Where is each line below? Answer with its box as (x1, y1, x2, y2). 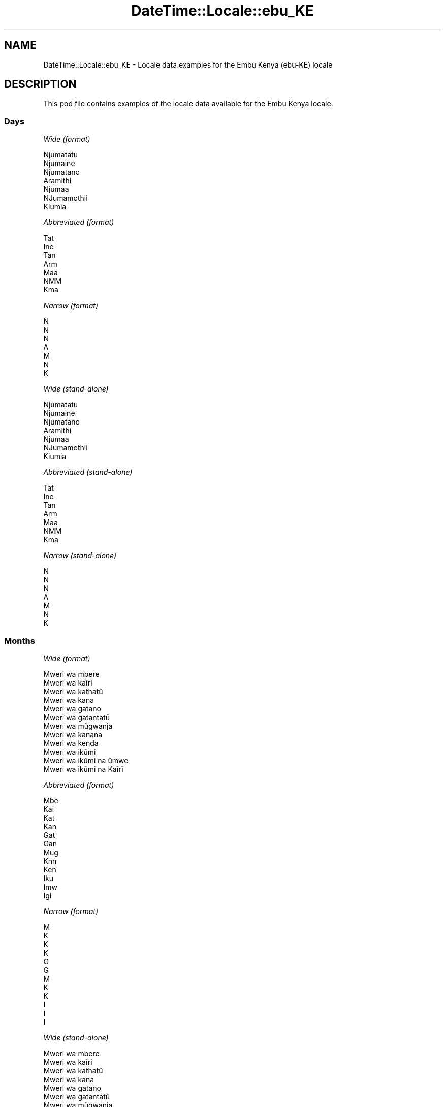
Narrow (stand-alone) (43, 551, 117, 560)
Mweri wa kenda (43, 738, 99, 747)
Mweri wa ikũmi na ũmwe (43, 756, 129, 765)
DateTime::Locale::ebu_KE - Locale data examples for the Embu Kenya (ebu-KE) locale (43, 60, 333, 69)
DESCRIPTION (4, 78, 77, 91)
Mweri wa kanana (43, 730, 103, 739)
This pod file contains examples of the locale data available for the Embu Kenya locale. (43, 99, 333, 108)
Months (4, 635, 35, 646)
